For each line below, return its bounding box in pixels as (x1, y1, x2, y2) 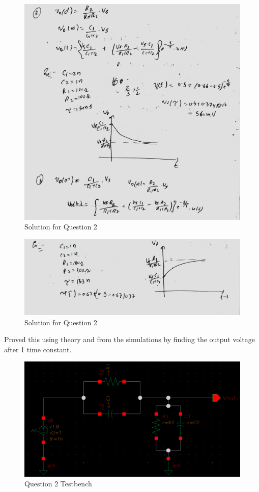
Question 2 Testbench (24, 478, 92, 489)
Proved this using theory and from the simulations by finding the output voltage (4, 334, 255, 345)
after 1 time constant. (4, 344, 72, 354)
